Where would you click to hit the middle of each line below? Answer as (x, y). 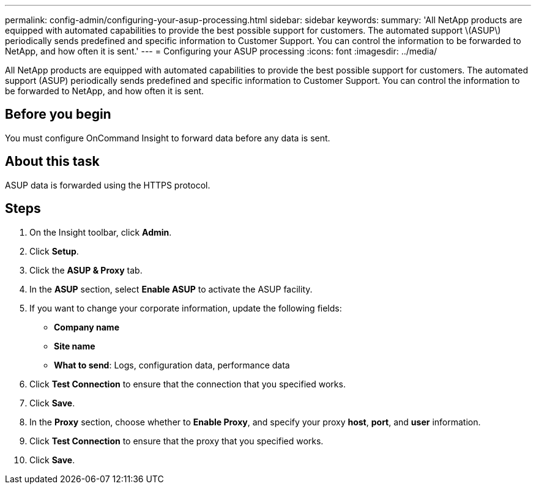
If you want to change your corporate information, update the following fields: (186, 308)
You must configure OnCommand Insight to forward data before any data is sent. (168, 138)
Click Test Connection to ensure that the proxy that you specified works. (177, 441)
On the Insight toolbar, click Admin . (101, 232)
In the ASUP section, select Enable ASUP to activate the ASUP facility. (171, 289)
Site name (75, 346)
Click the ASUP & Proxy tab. (86, 270)
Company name (87, 327)
